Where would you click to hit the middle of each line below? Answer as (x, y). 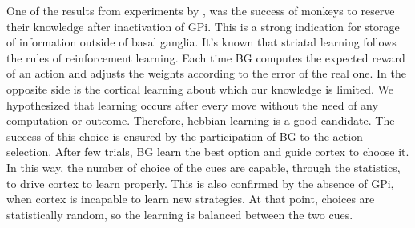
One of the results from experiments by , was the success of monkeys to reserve (201, 10)
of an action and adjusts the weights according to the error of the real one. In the (206, 73)
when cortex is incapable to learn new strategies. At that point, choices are (191, 199)
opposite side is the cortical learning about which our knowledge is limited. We (200, 88)
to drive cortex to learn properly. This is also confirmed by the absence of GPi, (200, 183)
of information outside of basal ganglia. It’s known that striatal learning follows (201, 42)
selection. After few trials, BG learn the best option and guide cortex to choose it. (208, 152)
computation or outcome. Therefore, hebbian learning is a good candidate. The (201, 120)
